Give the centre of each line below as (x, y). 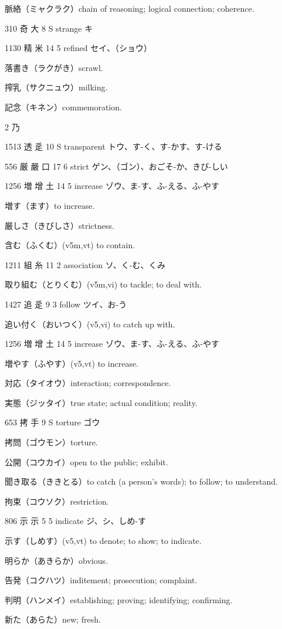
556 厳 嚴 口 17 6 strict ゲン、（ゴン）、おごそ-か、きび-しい (116, 166)
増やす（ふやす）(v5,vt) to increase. (72, 363)
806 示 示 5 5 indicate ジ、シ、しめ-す (76, 521)
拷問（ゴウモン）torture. (51, 442)
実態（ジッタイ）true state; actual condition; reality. (101, 402)
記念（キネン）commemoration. (63, 106)
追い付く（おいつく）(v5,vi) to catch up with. (90, 324)
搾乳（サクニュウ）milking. (56, 87)
